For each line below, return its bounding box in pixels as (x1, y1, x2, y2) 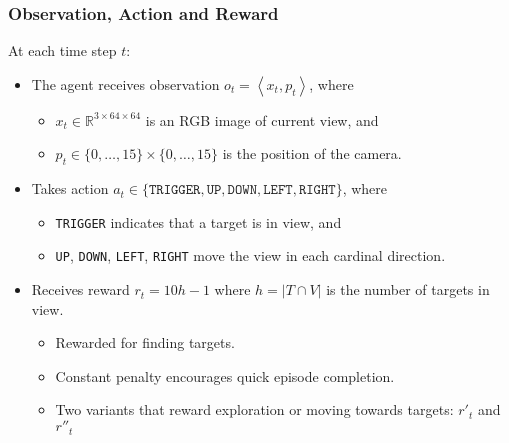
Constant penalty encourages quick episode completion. (55, 365, 395, 386)
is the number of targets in (326, 279, 490, 300)
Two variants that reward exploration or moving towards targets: (55, 399, 454, 420)
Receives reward (31, 279, 130, 300)
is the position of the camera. (222, 143, 402, 164)
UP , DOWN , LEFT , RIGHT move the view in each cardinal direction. (55, 245, 446, 266)
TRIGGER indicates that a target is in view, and (55, 211, 342, 232)
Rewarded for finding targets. (55, 332, 235, 353)
